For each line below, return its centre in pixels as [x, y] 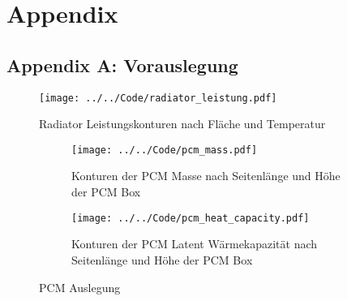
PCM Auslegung [80, 287]
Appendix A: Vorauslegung [122, 64]
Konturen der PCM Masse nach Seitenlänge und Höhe [206, 176]
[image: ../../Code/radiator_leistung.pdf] [158, 98]
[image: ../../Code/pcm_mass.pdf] [165, 150]
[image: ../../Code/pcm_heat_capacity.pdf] [191, 218]
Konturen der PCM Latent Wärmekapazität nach [195, 244]
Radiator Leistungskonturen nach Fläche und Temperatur [182, 124]
